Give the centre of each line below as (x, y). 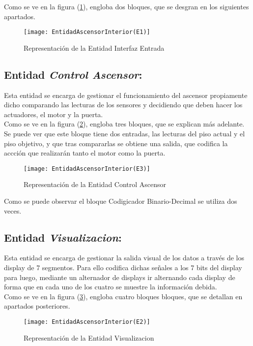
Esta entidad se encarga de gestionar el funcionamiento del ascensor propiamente (126, 95)
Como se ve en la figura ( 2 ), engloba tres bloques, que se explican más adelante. (124, 124)
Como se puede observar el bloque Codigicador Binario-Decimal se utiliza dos (121, 201)
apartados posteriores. (37, 306)
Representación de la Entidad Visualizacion (89, 337)
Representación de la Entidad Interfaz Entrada (94, 47)
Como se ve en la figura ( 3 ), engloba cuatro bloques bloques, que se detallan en (123, 296)
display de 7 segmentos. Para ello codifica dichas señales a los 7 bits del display (123, 267)
